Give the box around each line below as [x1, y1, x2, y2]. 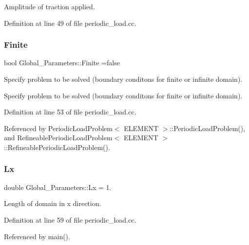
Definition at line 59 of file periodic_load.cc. [4, 214, 136, 225]
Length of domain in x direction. [4, 198, 101, 208]
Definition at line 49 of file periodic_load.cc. [4, 18, 136, 28]
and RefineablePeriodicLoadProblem [4, 132, 113, 143]
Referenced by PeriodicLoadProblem [4, 123, 113, 133]
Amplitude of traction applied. [4, 1, 95, 11]
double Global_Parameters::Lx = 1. [4, 182, 112, 192]
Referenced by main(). [4, 231, 70, 241]
